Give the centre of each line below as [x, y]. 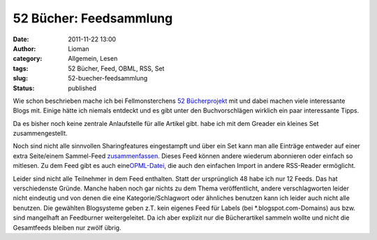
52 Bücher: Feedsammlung [93, 18]
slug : [20, 78]
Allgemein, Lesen [93, 59]
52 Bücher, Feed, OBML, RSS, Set [116, 68]
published [82, 88]
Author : [24, 48]
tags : [21, 68]
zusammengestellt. [40, 134]
